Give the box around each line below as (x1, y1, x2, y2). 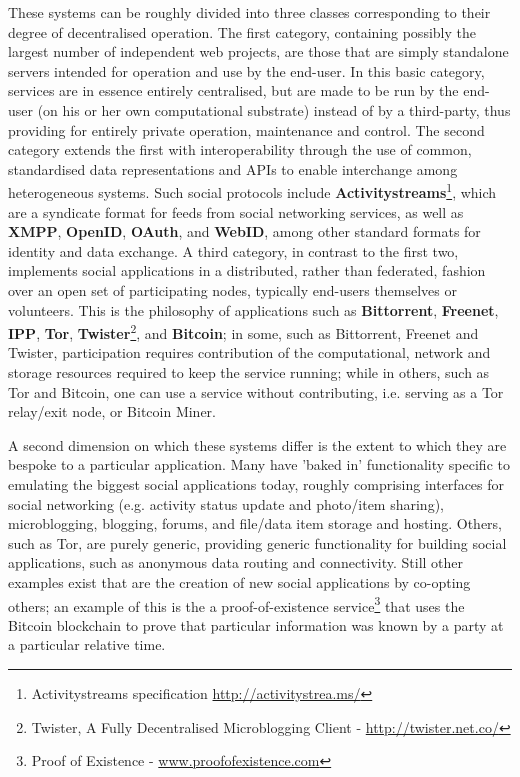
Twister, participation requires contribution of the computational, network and (8, 342, 491, 363)
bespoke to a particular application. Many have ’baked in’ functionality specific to (8, 454, 510, 475)
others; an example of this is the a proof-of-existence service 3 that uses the (8, 592, 465, 616)
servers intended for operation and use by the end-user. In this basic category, (8, 60, 485, 81)
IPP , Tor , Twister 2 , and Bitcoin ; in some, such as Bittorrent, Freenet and (8, 320, 479, 343)
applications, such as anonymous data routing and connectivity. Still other (8, 552, 464, 573)
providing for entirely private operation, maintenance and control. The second (8, 119, 485, 140)
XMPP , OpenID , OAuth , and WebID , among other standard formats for (8, 221, 481, 242)
